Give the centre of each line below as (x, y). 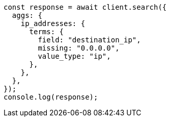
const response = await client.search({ (85, 7)
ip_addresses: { (53, 23)
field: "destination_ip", (89, 40)
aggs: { (27, 15)
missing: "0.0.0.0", (79, 48)
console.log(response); (51, 97)
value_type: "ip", (74, 56)
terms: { (47, 32)
